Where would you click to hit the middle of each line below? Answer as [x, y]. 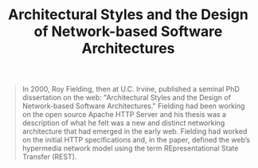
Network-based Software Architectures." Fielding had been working [133, 106]
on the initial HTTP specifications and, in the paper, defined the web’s [136, 140]
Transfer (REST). [49, 157]
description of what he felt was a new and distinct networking [123, 123]
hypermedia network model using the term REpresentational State [130, 148]
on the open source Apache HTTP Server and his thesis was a [124, 115]
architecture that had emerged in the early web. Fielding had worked [135, 131]
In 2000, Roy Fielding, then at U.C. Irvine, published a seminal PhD [131, 89]
